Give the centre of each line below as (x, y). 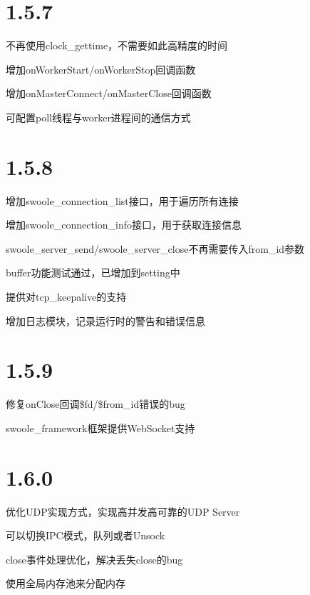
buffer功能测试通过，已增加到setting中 (93, 272)
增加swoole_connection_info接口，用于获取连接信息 (124, 225)
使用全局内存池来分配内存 (66, 583)
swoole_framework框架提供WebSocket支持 (100, 427)
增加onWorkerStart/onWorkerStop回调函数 (101, 69)
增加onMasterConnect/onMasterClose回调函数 (109, 93)
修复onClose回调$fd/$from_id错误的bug (95, 404)
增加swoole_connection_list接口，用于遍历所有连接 (122, 200)
